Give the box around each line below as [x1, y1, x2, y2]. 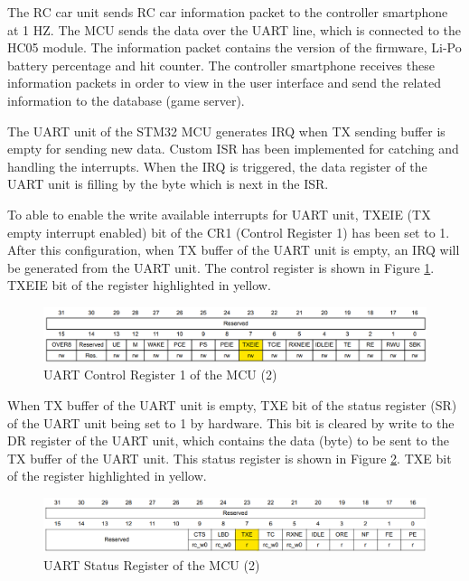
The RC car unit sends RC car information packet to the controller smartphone [7, 3, 448, 21]
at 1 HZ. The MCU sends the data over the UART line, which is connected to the [7, 20, 462, 39]
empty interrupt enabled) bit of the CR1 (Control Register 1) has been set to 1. [7, 222, 450, 241]
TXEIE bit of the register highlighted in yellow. [7, 276, 271, 295]
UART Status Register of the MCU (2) [43, 555, 260, 574]
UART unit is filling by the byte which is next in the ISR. [7, 174, 329, 193]
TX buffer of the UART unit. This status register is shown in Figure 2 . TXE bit [7, 448, 452, 467]
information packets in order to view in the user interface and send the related [7, 73, 441, 92]
